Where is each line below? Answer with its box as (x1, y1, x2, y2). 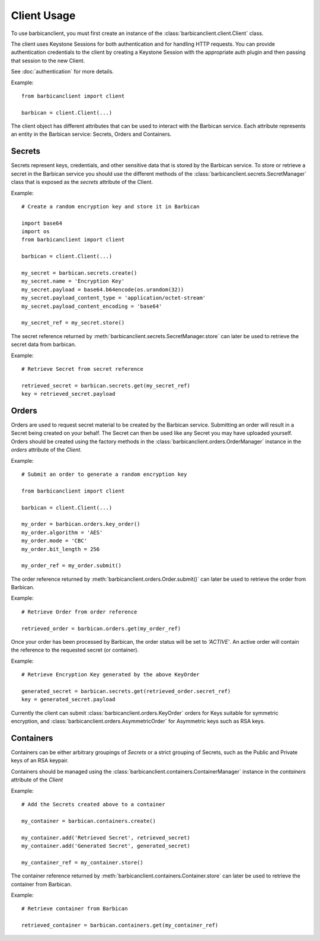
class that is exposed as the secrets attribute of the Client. (11, 179, 153, 186)
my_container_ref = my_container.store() (21, 859, 143, 866)
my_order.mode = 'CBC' (21, 538, 88, 544)
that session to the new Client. (11, 57, 85, 64)
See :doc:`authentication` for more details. (11, 68, 114, 75)
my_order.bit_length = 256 (21, 546, 100, 552)
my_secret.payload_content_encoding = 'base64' (21, 303, 162, 310)
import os (21, 228, 50, 235)
